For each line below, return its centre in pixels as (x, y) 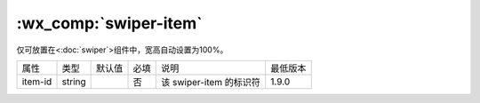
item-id (37, 82)
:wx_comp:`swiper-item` (110, 23)
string (74, 82)
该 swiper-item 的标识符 (211, 82)
